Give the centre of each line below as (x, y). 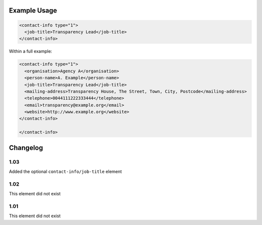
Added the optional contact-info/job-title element (65, 172)
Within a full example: (31, 52)
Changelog (26, 147)
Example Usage (33, 10)
